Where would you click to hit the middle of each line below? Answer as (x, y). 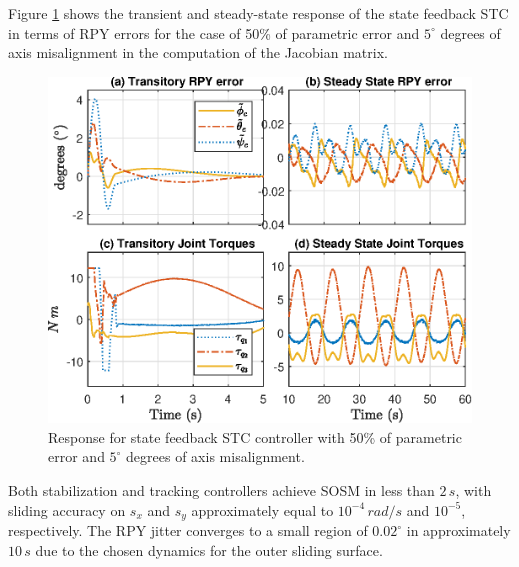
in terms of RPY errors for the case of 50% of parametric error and (214, 32)
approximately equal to (262, 509)
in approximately (458, 530)
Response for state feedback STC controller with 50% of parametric (255, 436)
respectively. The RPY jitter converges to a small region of (188, 530)
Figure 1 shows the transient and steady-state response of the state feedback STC (258, 13)
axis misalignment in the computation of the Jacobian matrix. (198, 52)
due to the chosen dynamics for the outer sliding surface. (209, 549)
